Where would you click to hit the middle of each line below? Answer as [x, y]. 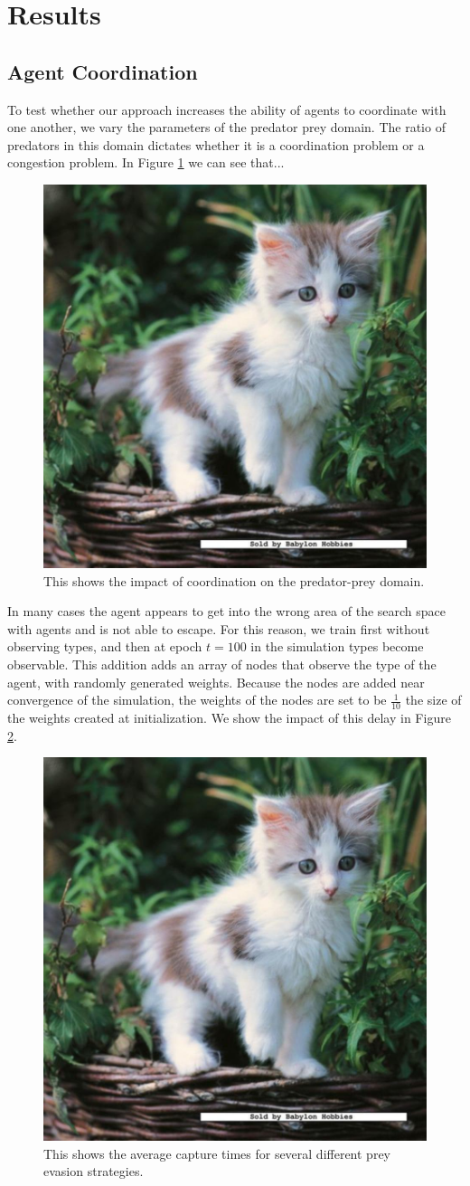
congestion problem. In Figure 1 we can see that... [146, 162]
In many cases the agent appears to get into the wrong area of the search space [227, 611]
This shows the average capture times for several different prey [217, 1153]
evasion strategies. [94, 1171]
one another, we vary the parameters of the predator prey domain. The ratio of [226, 127]
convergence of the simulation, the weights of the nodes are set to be [197, 700]
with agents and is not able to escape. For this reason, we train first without [219, 628]
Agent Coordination [103, 71]
